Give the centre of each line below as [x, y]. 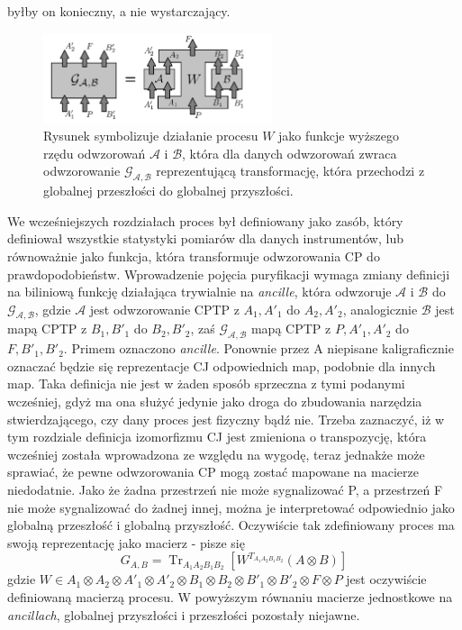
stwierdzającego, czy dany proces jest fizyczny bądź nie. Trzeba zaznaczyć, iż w [226, 419]
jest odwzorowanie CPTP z [164, 309]
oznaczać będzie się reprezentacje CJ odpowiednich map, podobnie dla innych [222, 365]
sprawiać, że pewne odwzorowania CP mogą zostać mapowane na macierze [213, 472]
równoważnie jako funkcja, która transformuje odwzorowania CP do [194, 256]
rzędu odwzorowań [95, 153]
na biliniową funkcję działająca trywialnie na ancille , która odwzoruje [199, 292]
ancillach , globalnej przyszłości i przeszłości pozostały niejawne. [184, 614]
